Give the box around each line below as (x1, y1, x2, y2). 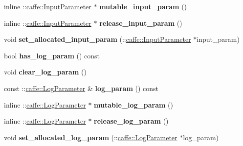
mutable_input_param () (99, 1, 187, 11)
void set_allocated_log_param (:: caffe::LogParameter (4, 132, 177, 142)
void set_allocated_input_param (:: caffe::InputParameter (4, 34, 191, 44)
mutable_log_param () (94, 99, 173, 109)
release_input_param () (99, 18, 182, 28)
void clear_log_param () (4, 67, 87, 77)
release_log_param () (94, 116, 169, 126)
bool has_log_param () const (4, 50, 100, 60)
